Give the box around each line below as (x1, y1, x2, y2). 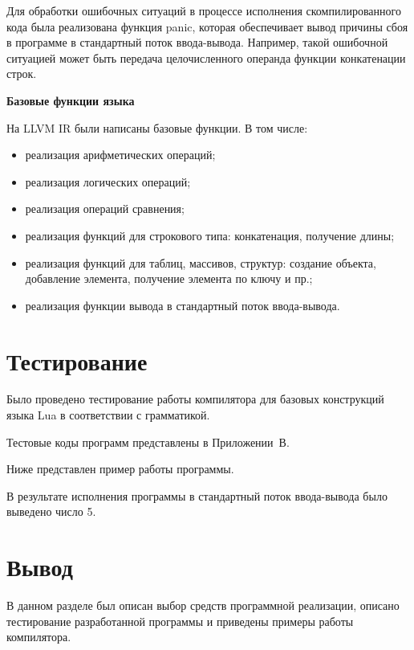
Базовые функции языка (6, 92, 135, 108)
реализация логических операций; (25, 173, 191, 190)
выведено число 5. (6, 503, 96, 520)
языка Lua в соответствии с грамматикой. (6, 407, 210, 423)
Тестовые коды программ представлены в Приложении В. (6, 433, 290, 450)
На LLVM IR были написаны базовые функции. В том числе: (6, 119, 308, 136)
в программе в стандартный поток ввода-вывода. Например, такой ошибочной (6, 34, 388, 51)
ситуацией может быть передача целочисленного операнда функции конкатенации (6, 49, 406, 66)
